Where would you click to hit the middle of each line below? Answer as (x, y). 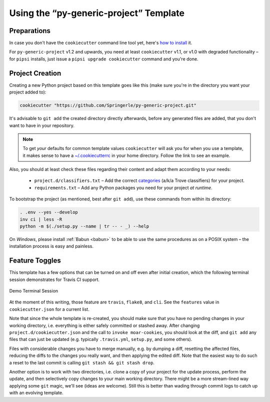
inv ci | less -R (41, 219)
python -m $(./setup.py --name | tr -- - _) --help (84, 226)
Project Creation (35, 73)
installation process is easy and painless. (51, 246)
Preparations (30, 31)
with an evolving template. (36, 393)
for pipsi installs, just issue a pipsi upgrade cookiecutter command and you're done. (104, 59)
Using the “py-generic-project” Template (97, 13)
